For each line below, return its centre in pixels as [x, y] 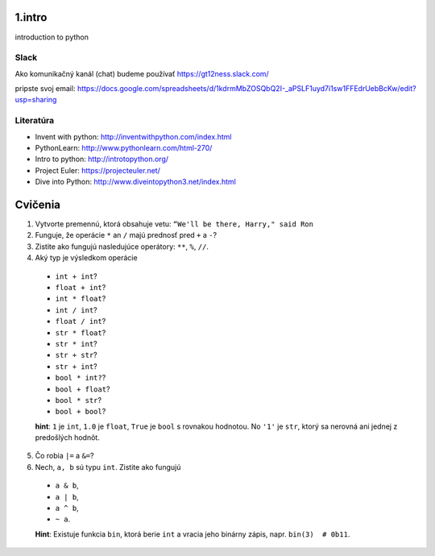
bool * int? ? [81, 378]
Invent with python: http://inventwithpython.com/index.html [133, 136]
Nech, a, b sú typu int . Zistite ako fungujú [108, 467]
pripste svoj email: [45, 89]
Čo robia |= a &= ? [64, 456]
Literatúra [35, 121]
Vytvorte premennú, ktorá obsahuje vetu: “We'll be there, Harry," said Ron [174, 224]
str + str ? [77, 355]
